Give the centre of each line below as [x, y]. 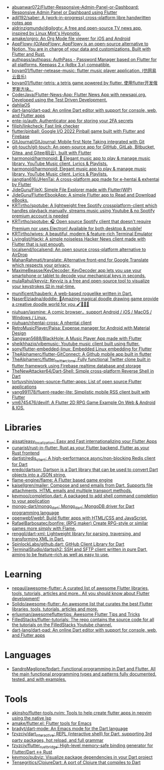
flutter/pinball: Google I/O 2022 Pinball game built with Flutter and [78, 131]
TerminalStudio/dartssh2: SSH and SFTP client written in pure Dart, [80, 549]
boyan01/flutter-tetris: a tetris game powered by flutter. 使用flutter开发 [82, 83]
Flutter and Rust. [28, 54]
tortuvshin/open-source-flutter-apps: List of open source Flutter [77, 381]
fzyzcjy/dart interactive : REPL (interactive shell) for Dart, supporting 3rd [82, 734]
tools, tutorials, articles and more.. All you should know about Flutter [81, 594]
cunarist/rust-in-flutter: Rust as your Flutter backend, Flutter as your [81, 447]
